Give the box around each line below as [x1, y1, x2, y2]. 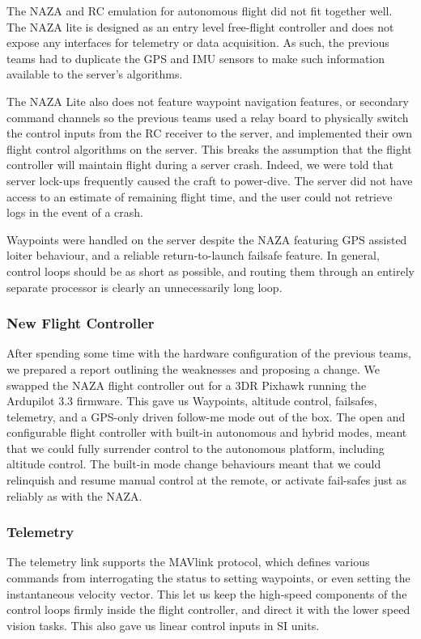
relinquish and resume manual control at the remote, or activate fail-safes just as [6, 472, 407, 489]
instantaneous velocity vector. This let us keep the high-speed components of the [6, 585, 407, 602]
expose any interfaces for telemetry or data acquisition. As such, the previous [6, 34, 389, 51]
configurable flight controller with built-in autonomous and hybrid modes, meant [6, 424, 407, 441]
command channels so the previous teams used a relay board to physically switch [6, 108, 409, 125]
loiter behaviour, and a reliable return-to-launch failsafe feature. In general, [6, 247, 380, 264]
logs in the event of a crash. [6, 204, 143, 221]
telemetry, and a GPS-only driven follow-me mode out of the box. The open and [6, 408, 406, 425]
